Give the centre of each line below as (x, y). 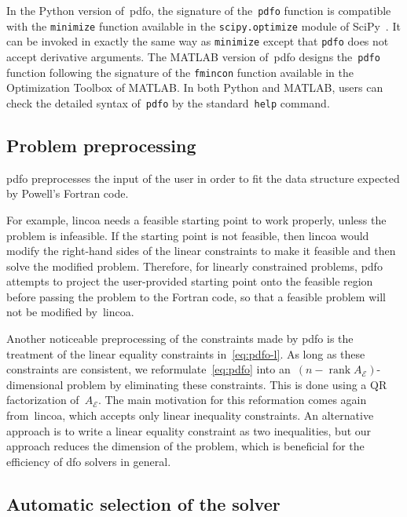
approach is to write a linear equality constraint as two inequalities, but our (189, 430)
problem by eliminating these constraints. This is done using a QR (227, 384)
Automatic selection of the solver (143, 503)
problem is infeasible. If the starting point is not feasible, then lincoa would (188, 235)
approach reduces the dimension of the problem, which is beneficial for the (185, 446)
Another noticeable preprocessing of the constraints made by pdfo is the (180, 339)
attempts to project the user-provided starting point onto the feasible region (190, 281)
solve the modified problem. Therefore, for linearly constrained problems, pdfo (194, 266)
